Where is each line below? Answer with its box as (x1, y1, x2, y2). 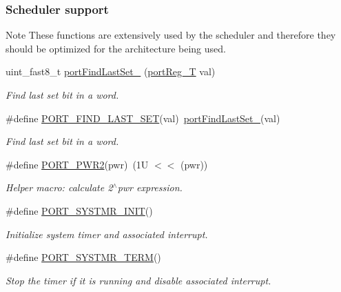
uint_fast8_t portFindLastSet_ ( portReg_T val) (6, 64, 216, 79)
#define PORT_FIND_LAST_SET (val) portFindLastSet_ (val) (6, 110, 280, 125)
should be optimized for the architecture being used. (6, 41, 226, 55)
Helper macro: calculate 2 (6, 180, 113, 195)
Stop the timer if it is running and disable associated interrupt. (6, 273, 271, 287)
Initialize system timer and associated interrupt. (6, 226, 208, 241)
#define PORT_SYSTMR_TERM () (6, 250, 161, 264)
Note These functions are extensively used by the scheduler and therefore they (6, 28, 336, 42)
